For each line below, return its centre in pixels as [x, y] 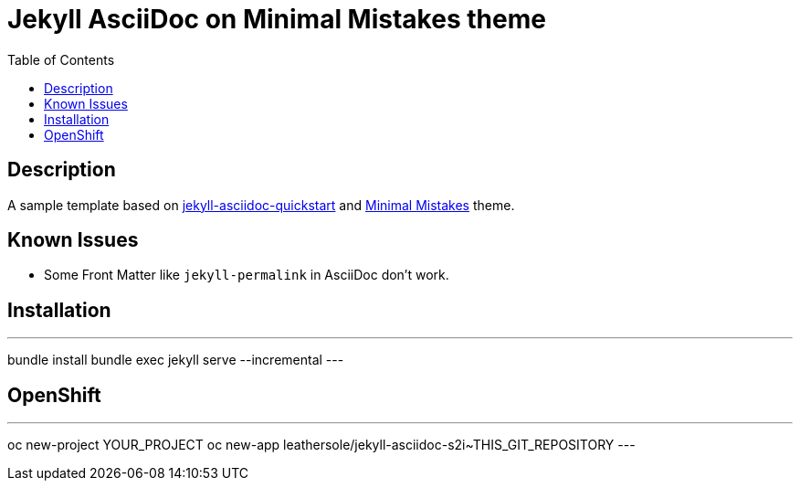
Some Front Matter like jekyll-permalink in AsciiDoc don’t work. [247, 275]
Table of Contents [61, 59]
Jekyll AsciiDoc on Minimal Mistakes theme [277, 19]
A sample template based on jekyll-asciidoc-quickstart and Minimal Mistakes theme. [261, 205]
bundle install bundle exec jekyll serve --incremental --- [176, 360]
